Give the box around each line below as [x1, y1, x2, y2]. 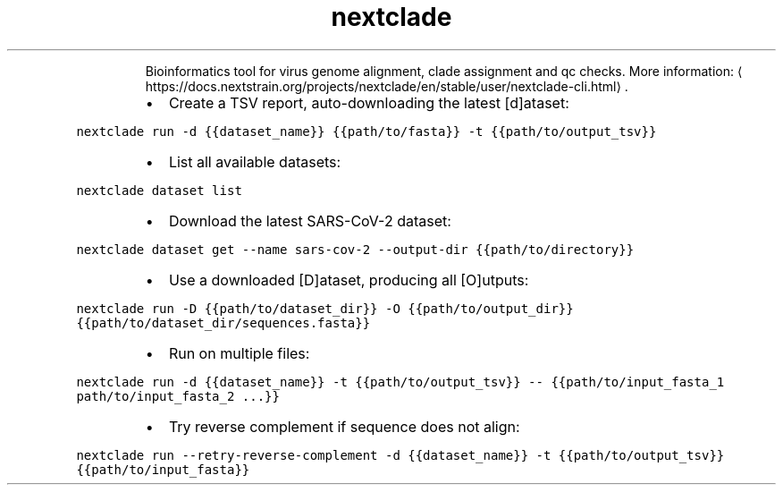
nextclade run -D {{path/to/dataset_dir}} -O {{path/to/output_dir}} [76, 301, 574, 316]
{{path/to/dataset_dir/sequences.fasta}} [76, 315, 371, 330]
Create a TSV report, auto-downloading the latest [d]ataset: [168, 93, 569, 112]
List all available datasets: [168, 152, 341, 171]
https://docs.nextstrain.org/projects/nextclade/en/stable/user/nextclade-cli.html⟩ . [145, 78, 628, 94]
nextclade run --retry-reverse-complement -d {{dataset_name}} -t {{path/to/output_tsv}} [76, 447, 725, 462]
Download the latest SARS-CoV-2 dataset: [168, 211, 451, 230]
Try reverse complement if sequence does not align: [168, 417, 520, 436]
